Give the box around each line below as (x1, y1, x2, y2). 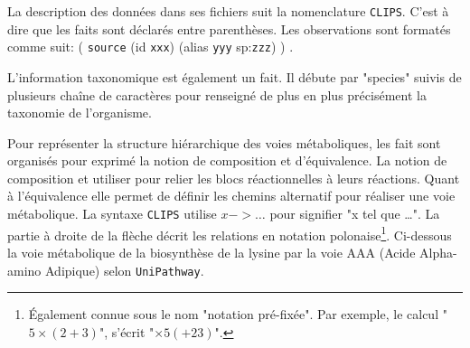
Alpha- (419, 242, 457, 261)
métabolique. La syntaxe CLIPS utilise (7, 204, 217, 223)
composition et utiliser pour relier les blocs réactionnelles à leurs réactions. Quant (7, 168, 460, 187)
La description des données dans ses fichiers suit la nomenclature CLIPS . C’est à (7, 2, 449, 20)
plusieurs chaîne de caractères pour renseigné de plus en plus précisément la (7, 85, 427, 104)
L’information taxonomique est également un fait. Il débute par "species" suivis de (7, 67, 462, 86)
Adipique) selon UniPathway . (44, 260, 204, 279)
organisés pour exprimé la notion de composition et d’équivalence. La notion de (7, 151, 447, 170)
